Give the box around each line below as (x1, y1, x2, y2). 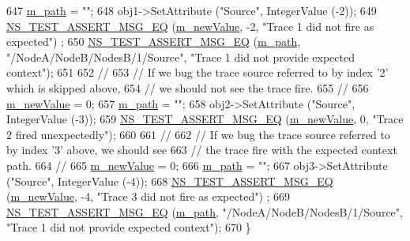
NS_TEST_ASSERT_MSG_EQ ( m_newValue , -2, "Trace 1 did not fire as (6, 17, 374, 34)
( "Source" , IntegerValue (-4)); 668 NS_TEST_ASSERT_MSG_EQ (6, 172, 333, 189)
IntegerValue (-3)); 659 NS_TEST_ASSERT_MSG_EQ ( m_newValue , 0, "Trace (6, 111, 404, 127)
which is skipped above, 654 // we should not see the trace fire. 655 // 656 (6, 79, 369, 96)
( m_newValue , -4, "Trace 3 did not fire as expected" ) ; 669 (6, 188, 291, 205)
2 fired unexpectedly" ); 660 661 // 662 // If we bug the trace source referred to (6, 126, 390, 142)
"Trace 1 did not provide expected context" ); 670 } (6, 219, 251, 235)
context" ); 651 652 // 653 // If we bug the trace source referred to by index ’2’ (6, 64, 389, 81)
